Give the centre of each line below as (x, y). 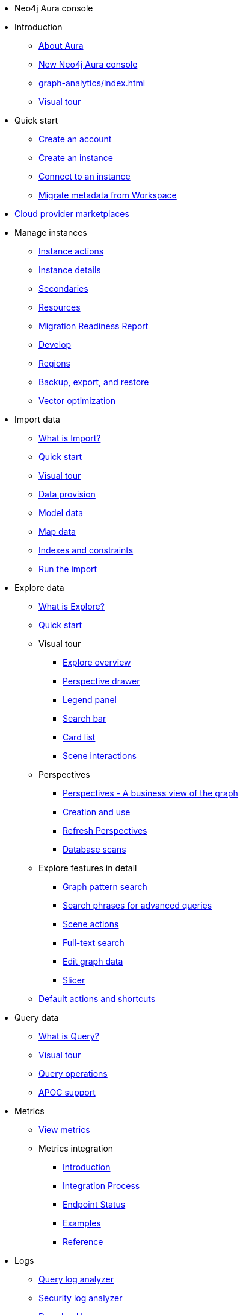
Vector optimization (77, 401)
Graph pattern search (105, 887)
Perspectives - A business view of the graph (150, 793)
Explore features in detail (88, 868)
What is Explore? (72, 606)
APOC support (67, 1092)
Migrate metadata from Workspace (108, 195)
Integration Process (101, 1186)
